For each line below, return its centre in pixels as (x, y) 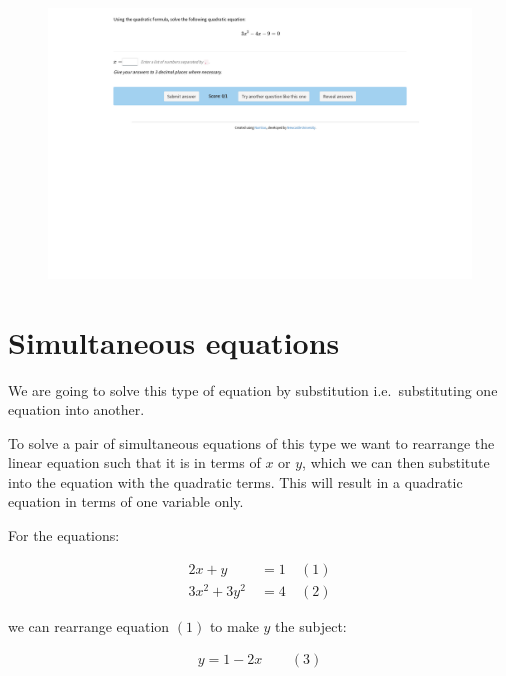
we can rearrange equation (89, 625)
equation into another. (76, 409)
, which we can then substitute (396, 462)
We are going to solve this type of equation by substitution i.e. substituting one (253, 389)
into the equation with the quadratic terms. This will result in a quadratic (235, 481)
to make (234, 625)
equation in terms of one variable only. (126, 501)
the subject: (311, 625)
